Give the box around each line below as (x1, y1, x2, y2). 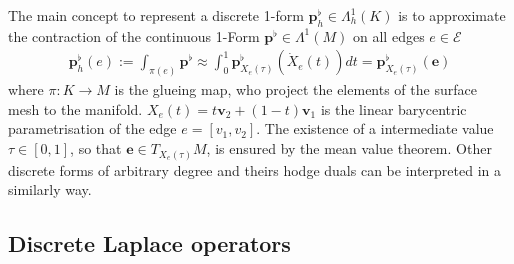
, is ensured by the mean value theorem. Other (206, 138, 492, 159)
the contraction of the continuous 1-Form (8, 25, 260, 46)
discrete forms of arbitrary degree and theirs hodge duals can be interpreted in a (8, 159, 502, 180)
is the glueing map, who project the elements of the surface (114, 79, 477, 100)
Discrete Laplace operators (8, 228, 291, 259)
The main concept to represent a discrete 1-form (8, 5, 304, 25)
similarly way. (8, 179, 92, 200)
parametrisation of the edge (8, 118, 177, 139)
